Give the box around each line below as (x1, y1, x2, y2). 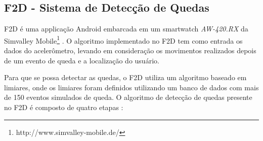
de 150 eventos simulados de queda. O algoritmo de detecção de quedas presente (4, 92, 252, 102)
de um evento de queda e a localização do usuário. (4, 55, 159, 65)
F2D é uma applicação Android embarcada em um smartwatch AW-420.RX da (4, 23, 248, 34)
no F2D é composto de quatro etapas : (4, 102, 123, 113)
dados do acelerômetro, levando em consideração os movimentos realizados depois (4, 45, 256, 56)
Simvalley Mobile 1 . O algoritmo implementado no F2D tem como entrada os (4, 33, 243, 46)
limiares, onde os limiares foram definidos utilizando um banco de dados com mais (4, 82, 259, 92)
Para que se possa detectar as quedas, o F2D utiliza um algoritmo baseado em (4, 72, 247, 83)
